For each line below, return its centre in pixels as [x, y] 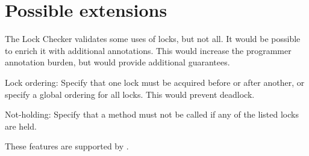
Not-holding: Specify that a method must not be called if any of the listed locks [152, 114]
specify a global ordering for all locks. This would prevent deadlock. [130, 94]
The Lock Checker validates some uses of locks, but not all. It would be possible [153, 39]
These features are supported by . [67, 146]
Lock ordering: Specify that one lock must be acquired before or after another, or [155, 82]
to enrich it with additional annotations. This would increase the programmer [148, 50]
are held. [21, 126]
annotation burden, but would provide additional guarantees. [117, 62]
